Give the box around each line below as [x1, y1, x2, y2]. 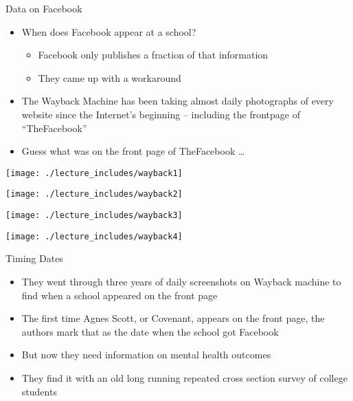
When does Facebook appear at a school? [21, 24, 196, 39]
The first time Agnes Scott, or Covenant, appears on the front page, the [21, 311, 325, 325]
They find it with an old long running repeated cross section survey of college [21, 370, 348, 384]
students [21, 384, 57, 398]
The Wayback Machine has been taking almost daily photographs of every [21, 94, 334, 108]
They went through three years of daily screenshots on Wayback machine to [21, 274, 341, 288]
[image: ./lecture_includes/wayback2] [5, 189, 183, 199]
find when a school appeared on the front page [21, 288, 218, 302]
